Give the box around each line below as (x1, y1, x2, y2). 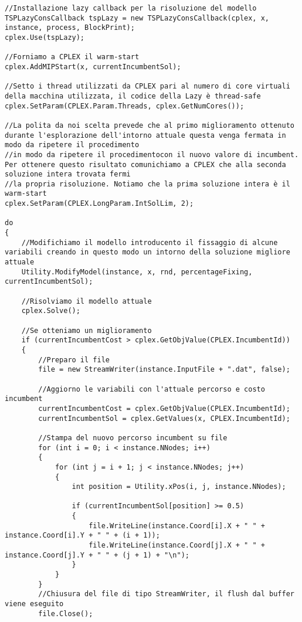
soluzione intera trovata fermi (5, 170, 131, 179)
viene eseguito (5, 600, 64, 609)
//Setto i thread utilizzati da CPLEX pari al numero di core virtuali (5, 82, 290, 91)
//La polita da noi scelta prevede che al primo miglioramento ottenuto (5, 121, 294, 130)
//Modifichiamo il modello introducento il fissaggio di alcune (21, 238, 278, 247)
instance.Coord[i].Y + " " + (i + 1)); (5, 531, 160, 540)
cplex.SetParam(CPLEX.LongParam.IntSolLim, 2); (5, 199, 194, 208)
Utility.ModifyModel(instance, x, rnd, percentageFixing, (21, 267, 253, 276)
